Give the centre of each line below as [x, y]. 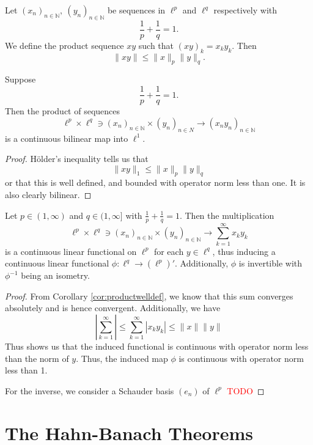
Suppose [20, 79]
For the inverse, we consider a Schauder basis [90, 390]
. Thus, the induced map [122, 358]
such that [156, 45]
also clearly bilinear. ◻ [48, 195]
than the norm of [37, 358]
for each [169, 251]
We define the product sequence [64, 45]
